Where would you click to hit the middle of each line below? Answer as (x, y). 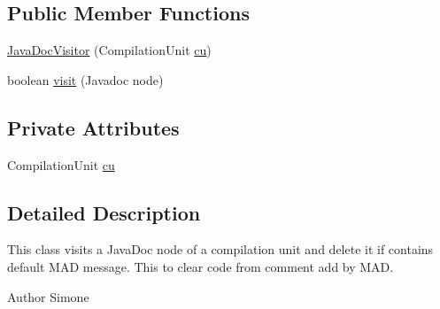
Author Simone (48, 296)
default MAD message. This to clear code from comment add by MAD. (201, 266)
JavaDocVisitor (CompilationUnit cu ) (109, 50)
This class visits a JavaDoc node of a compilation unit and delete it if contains (220, 249)
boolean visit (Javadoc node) (85, 79)
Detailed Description (104, 212)
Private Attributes (93, 127)
